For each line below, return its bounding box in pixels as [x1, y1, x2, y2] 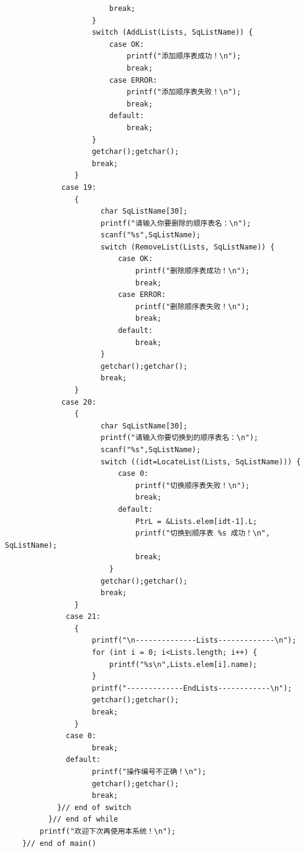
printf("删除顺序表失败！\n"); [135, 302, 250, 311]
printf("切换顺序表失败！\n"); [135, 481, 250, 490]
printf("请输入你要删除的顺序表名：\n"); [100, 218, 252, 228]
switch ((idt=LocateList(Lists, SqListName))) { [100, 457, 301, 466]
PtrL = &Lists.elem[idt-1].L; [135, 517, 258, 526]
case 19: [61, 183, 97, 192]
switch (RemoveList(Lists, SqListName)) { [100, 242, 275, 251]
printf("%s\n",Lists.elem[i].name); [109, 660, 258, 669]
